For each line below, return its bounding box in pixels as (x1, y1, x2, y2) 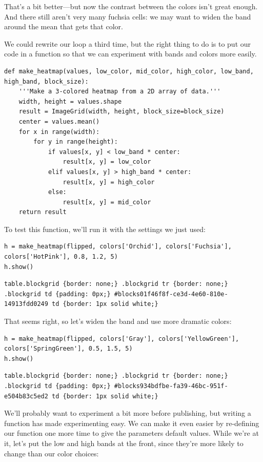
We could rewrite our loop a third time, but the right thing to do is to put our (4, 38, 251, 49)
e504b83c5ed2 (4, 392, 48, 400)
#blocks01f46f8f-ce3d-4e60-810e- (114, 290, 228, 298)
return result (18, 208, 67, 216)
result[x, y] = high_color (63, 178, 155, 186)
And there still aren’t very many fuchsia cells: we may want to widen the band (4, 11, 251, 22)
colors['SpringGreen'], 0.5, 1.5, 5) (4, 345, 133, 353)
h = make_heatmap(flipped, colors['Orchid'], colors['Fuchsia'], (4, 243, 232, 251)
